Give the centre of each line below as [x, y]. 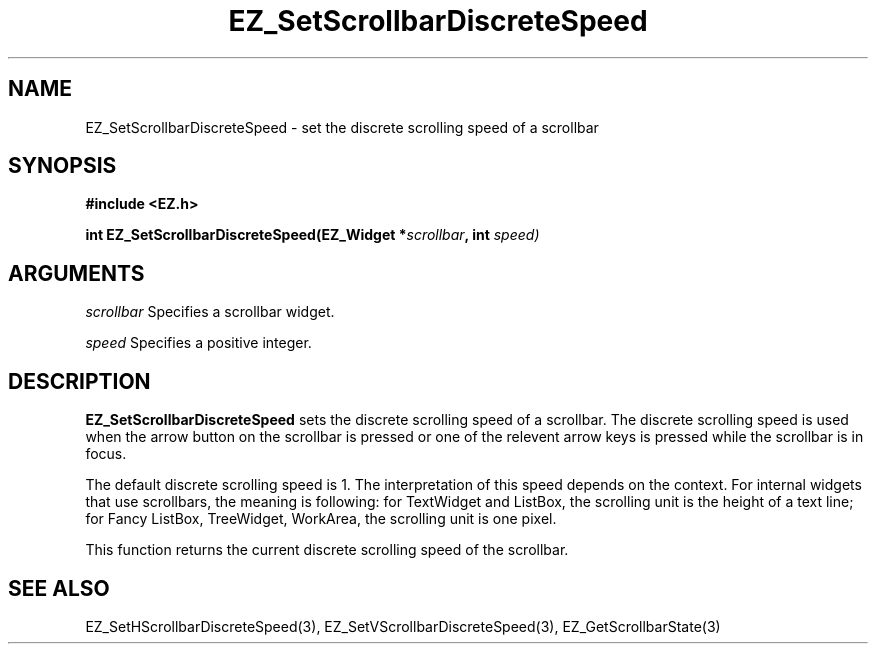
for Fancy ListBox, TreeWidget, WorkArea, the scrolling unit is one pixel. [321, 519]
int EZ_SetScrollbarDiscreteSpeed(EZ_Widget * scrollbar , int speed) [312, 235]
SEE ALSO [59, 588]
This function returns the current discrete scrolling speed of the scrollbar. [327, 550]
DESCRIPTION [79, 381]
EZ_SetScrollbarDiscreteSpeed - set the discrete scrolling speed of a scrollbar [342, 127]
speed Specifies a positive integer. [198, 343]
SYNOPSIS [62, 166]
